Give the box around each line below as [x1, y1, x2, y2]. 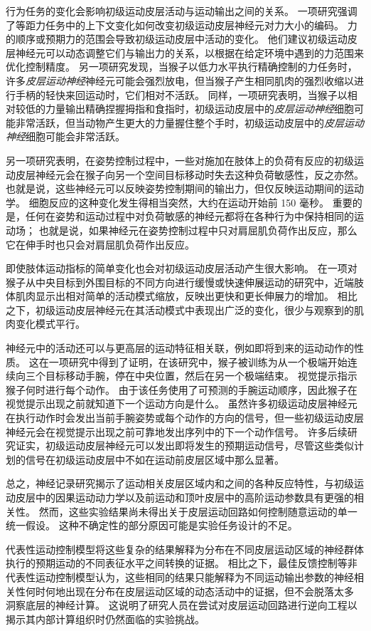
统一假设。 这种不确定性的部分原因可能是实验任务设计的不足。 [6, 518, 298, 533]
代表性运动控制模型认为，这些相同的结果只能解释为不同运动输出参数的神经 [6, 569, 354, 584]
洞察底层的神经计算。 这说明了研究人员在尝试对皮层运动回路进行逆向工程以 [6, 598, 357, 612]
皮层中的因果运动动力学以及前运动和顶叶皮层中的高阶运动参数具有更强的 [15, 490, 354, 504]
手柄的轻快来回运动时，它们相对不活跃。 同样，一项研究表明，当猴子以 [15, 87, 348, 102]
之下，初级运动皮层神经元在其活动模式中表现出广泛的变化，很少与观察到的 [6, 302, 354, 317]
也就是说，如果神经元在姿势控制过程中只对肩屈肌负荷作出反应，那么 [38, 222, 357, 237]
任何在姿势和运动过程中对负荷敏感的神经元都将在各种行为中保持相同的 [25, 209, 354, 224]
